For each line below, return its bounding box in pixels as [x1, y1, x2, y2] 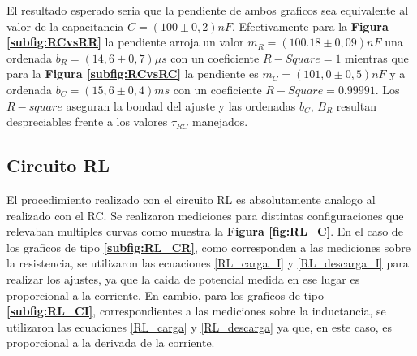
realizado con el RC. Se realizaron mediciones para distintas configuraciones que [6, 206, 404, 224]
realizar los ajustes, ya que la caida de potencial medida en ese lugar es [6, 270, 360, 287]
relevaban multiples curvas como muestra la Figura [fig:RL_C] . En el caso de [6, 223, 403, 240]
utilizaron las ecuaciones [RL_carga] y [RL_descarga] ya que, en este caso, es [6, 318, 392, 335]
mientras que [345, 49, 409, 66]
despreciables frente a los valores [6, 113, 168, 130]
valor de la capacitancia [6, 17, 124, 34]
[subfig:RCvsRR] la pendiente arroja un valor [6, 33, 244, 50]
